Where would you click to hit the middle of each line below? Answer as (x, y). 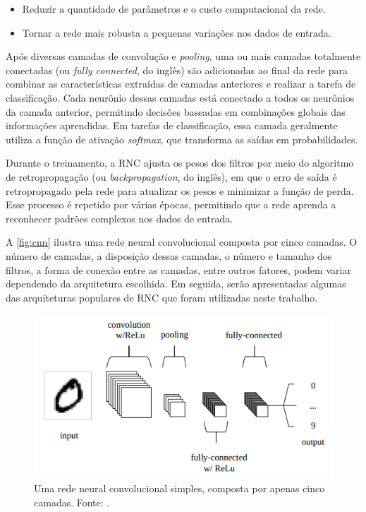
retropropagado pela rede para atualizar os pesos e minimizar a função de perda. (180, 190)
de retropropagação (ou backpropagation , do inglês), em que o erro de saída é (171, 176)
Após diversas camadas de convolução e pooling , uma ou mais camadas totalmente (183, 56)
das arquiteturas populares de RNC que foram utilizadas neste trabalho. (162, 297)
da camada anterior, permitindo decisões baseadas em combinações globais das (176, 111)
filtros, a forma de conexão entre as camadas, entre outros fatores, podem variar (178, 269)
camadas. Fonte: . (72, 502)
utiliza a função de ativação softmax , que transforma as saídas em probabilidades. (182, 139)
